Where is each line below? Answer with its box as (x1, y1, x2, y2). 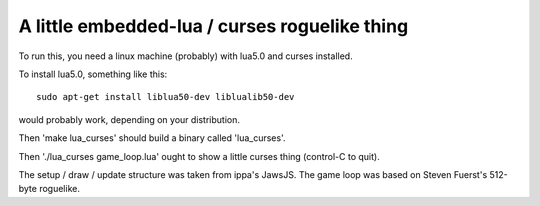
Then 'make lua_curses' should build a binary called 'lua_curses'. (18, 132, 286, 144)
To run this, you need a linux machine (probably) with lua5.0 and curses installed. (18, 50, 354, 62)
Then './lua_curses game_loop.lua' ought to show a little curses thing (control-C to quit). (18, 150, 380, 162)
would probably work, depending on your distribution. (18, 113, 240, 125)
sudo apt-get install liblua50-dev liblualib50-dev (36, 91, 295, 103)
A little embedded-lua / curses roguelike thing (18, 15, 409, 37)
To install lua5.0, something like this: (18, 68, 168, 80)
